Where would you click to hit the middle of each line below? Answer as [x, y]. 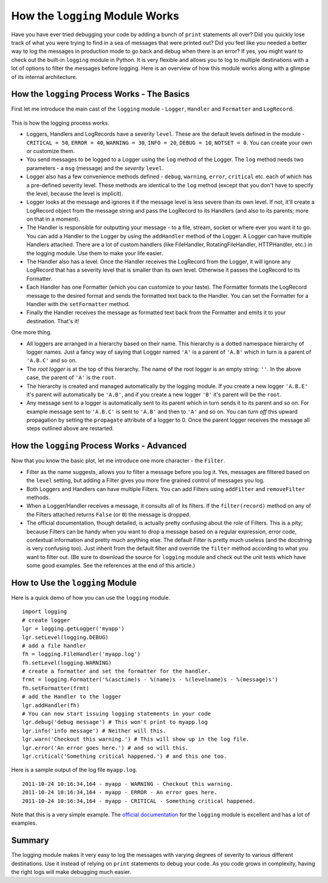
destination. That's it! [53, 321]
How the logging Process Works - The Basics [101, 94]
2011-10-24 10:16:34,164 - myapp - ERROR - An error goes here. [120, 792]
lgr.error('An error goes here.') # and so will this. [105, 748]
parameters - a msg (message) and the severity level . [95, 168]
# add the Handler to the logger [72, 697]
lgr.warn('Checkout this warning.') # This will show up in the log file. [136, 739]
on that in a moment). [53, 219]
